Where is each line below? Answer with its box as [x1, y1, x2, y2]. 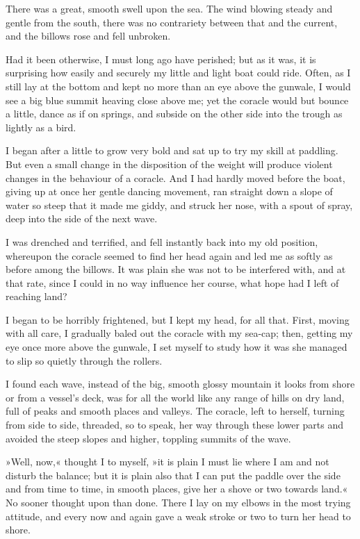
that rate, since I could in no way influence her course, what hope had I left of [6, 275, 339, 290]
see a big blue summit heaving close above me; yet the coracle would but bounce [6, 92, 349, 107]
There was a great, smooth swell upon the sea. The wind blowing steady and [6, 1, 333, 15]
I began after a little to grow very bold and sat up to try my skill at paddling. [6, 143, 338, 158]
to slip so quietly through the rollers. [6, 353, 163, 367]
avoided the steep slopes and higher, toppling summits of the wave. [6, 431, 291, 445]
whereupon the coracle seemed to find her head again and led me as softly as [6, 248, 333, 263]
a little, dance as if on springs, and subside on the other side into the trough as [6, 106, 343, 121]
